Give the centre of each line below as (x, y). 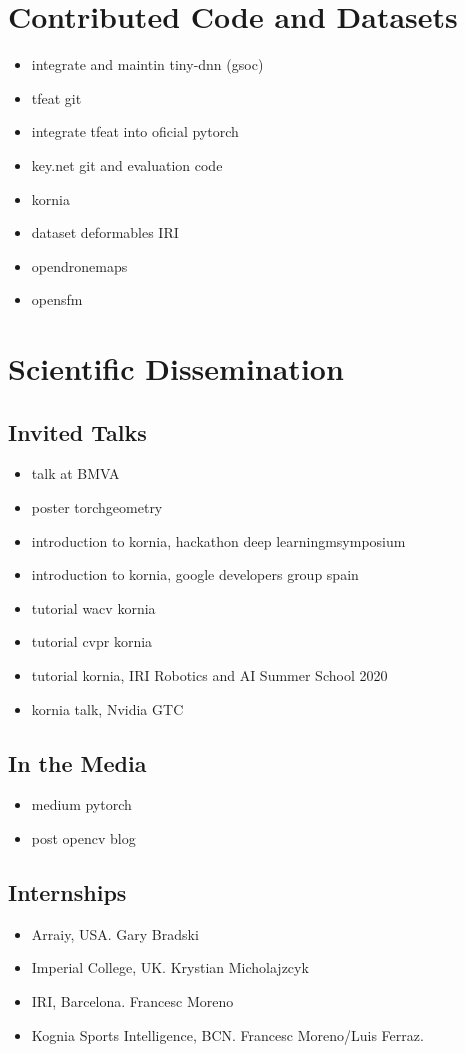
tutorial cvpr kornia (92, 641)
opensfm (57, 299)
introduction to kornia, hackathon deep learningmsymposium (218, 540)
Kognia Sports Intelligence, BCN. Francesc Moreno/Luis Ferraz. (227, 1034)
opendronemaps (79, 265)
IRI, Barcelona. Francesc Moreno (132, 1000)
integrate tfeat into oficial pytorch (135, 131)
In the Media (77, 762)
